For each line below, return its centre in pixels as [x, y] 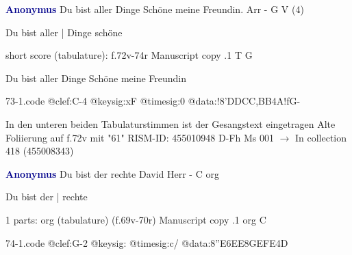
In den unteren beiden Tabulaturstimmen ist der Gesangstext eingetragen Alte [171, 123]
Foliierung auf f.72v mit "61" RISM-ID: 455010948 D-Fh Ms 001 [140, 137]
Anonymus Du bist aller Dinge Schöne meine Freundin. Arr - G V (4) [155, 9]
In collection [321, 137]
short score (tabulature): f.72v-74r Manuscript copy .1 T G [129, 55]
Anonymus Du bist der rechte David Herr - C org [112, 173]
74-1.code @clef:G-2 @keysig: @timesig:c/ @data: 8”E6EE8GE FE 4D [147, 242]
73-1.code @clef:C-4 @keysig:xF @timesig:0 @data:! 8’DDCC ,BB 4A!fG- [153, 101]
